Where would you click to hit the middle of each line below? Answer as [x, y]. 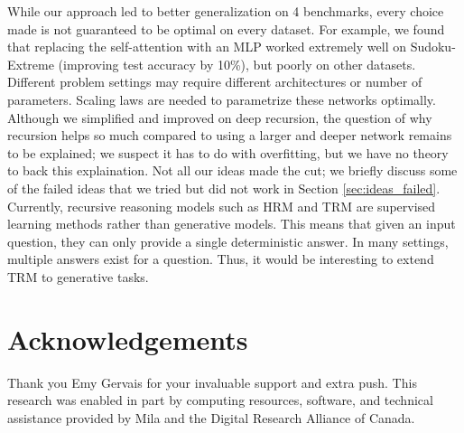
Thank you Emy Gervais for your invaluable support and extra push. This [212, 382]
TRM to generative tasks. [78, 276]
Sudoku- [433, 47]
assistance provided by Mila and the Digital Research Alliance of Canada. [211, 417]
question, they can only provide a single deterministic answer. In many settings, [228, 241]
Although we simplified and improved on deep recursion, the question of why [220, 117]
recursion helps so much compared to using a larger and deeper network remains [230, 135]
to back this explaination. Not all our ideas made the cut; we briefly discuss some [232, 170]
